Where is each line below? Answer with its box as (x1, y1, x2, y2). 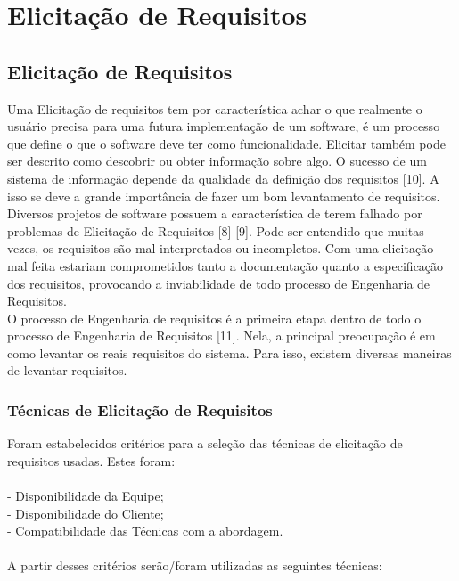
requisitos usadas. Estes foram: (7, 451, 176, 470)
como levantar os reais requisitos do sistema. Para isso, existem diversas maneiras (7, 343, 452, 362)
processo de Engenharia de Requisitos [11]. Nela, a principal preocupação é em (7, 326, 436, 345)
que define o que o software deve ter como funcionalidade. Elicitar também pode (7, 134, 446, 152)
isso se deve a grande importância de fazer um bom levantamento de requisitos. (7, 186, 440, 205)
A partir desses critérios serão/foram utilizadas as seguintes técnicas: (7, 556, 382, 575)
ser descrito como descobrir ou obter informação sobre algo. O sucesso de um (7, 151, 427, 170)
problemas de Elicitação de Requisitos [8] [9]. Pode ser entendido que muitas (7, 221, 424, 240)
